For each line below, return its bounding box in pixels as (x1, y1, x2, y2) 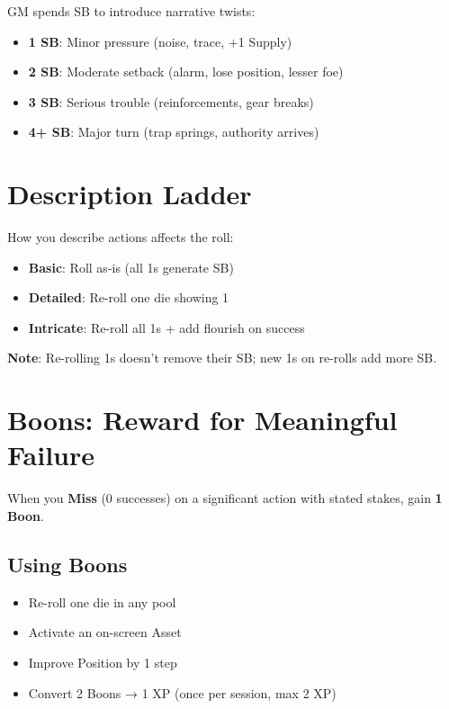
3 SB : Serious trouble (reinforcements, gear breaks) (28, 92, 314, 111)
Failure (7, 436, 95, 473)
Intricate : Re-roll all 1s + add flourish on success (28, 318, 305, 337)
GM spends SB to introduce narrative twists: (7, 2, 256, 20)
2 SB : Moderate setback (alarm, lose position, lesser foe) (28, 62, 344, 81)
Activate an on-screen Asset (28, 623, 182, 642)
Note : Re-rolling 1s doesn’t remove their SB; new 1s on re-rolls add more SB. (7, 348, 437, 367)
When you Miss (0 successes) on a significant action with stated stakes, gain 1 (7, 489, 443, 507)
